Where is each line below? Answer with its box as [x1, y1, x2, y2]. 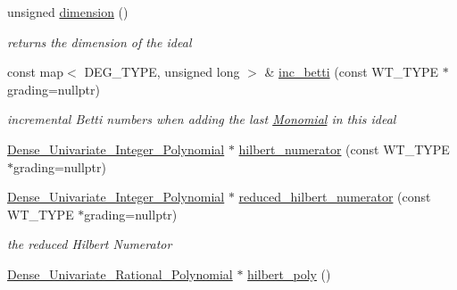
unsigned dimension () [7, 3, 129, 21]
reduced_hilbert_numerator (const [238, 187, 431, 206]
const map [7, 62, 64, 81]
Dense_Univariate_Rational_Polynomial [7, 264, 233, 283]
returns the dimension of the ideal [7, 32, 192, 51]
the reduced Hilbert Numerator [7, 235, 172, 253]
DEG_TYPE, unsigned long [84, 62, 240, 81]
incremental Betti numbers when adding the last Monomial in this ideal [7, 110, 396, 128]
